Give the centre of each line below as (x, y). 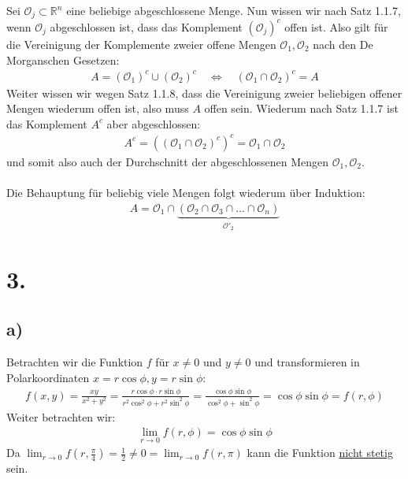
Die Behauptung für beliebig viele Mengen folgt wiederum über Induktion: (186, 193)
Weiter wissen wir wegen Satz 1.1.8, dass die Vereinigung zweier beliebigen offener (204, 93)
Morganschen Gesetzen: (63, 59)
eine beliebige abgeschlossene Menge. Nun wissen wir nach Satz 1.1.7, (234, 10)
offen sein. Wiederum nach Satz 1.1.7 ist (301, 108)
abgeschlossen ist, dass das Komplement (146, 26)
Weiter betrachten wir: (61, 416)
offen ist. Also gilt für (336, 26)
